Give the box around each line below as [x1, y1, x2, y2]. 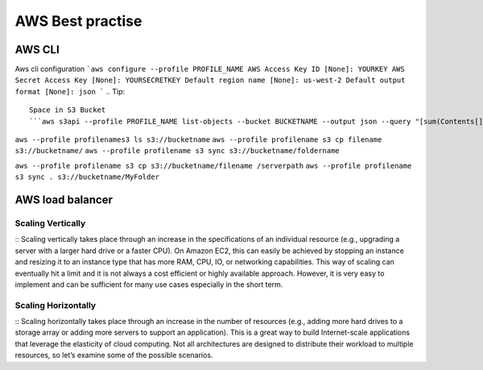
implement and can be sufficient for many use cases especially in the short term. [14, 279, 283, 289]
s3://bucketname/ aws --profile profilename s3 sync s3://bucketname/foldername [14, 146, 340, 156]
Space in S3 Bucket [29, 106, 106, 114]
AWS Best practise [14, 12, 142, 30]
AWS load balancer [14, 193, 113, 206]
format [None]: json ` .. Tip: [14, 86, 125, 96]
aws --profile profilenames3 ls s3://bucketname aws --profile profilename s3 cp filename [14, 135, 382, 144]
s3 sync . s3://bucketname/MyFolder [14, 173, 160, 181]
